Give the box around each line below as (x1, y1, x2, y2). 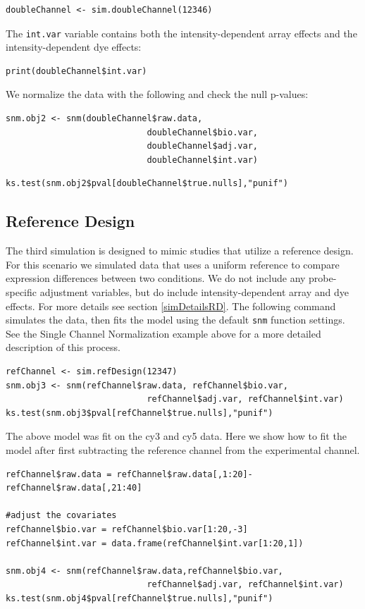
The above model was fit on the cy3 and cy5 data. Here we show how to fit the (6, 429, 347, 443)
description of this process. (6, 340, 120, 355)
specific (6, 284, 37, 299)
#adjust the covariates (6, 510, 117, 521)
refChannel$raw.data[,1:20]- (116, 469, 253, 479)
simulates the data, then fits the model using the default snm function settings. (6, 312, 345, 327)
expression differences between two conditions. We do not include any (6, 271, 306, 285)
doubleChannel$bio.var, (147, 127, 258, 137)
